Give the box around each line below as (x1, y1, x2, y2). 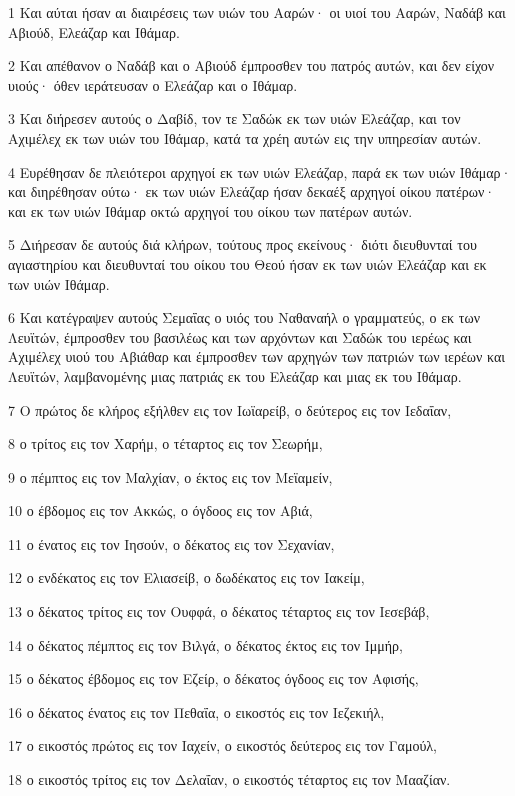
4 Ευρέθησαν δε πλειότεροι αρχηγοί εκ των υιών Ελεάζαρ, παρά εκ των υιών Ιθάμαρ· (8, 161, 512, 182)
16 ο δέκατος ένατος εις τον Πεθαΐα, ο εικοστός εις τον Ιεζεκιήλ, (8, 701, 385, 722)
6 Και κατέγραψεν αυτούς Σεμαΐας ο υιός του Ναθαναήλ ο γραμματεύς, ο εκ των (8, 307, 480, 328)
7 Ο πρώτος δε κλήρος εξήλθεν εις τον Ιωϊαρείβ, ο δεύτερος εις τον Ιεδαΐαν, (8, 399, 452, 420)
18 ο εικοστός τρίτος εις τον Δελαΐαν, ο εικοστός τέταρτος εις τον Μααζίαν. (8, 769, 451, 790)
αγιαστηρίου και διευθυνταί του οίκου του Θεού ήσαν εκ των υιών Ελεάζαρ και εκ (8, 253, 487, 274)
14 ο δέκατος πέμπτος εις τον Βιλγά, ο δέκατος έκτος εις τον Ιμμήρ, (8, 634, 403, 655)
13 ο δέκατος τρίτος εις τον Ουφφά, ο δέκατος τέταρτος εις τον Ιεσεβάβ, (8, 601, 430, 622)
